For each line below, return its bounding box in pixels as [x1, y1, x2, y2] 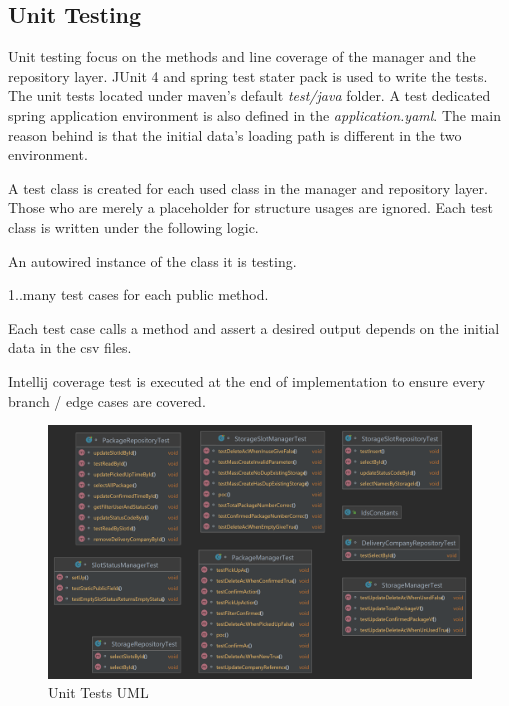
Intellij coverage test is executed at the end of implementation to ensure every [8, 370, 486, 391]
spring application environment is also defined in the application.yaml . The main [8, 104, 501, 125]
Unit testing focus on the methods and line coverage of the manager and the [8, 46, 476, 67]
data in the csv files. [8, 337, 132, 358]
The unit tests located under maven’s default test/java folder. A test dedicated [8, 85, 491, 106]
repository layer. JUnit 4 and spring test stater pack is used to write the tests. [8, 65, 488, 86]
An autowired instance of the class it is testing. [8, 250, 297, 271]
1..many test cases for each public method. [8, 284, 269, 305]
